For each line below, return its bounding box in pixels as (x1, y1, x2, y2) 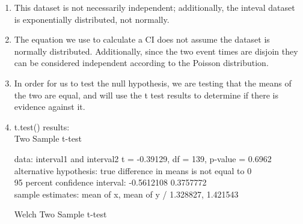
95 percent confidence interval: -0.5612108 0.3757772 (14, 176, 207, 189)
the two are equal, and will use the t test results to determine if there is (14, 88, 278, 101)
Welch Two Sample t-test (14, 208, 107, 220)
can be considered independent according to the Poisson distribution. (14, 56, 269, 69)
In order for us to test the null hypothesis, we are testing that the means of (14, 76, 292, 89)
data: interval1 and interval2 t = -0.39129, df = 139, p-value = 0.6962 (14, 152, 272, 165)
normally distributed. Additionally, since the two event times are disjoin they (14, 44, 298, 57)
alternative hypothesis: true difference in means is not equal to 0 (14, 164, 252, 177)
